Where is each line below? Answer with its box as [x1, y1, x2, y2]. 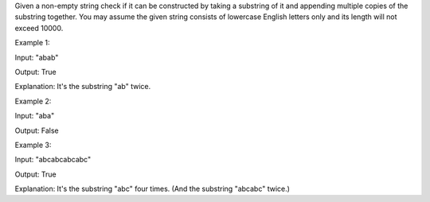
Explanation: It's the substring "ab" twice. [14, 82, 151, 91]
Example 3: [14, 140, 52, 150]
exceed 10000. [14, 23, 64, 33]
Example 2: [14, 96, 52, 106]
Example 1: [14, 38, 50, 48]
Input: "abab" [14, 52, 59, 62]
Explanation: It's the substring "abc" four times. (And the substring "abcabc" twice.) [14, 184, 291, 194]
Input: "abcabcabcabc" [14, 155, 92, 165]
